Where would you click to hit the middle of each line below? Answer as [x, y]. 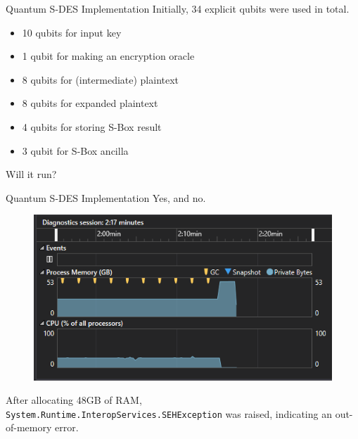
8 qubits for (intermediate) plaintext [101, 79]
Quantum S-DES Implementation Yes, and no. [106, 197]
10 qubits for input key [72, 32]
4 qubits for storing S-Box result [92, 126]
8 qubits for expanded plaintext [90, 103]
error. [67, 427]
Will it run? [31, 174]
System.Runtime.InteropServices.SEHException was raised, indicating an [169, 413]
